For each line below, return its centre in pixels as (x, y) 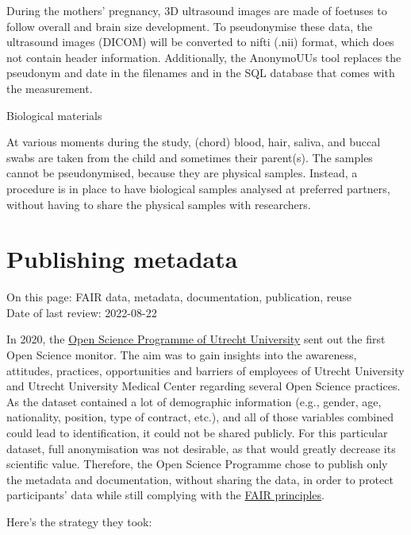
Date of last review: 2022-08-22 (82, 312)
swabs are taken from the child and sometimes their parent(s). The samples (190, 157)
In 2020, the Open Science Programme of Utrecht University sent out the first (196, 339)
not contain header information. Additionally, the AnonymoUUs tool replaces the (204, 57)
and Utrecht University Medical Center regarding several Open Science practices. (204, 386)
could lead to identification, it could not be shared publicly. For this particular (197, 432)
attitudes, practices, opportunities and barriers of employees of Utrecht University (205, 370)
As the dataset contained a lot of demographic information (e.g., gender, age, (194, 401)
